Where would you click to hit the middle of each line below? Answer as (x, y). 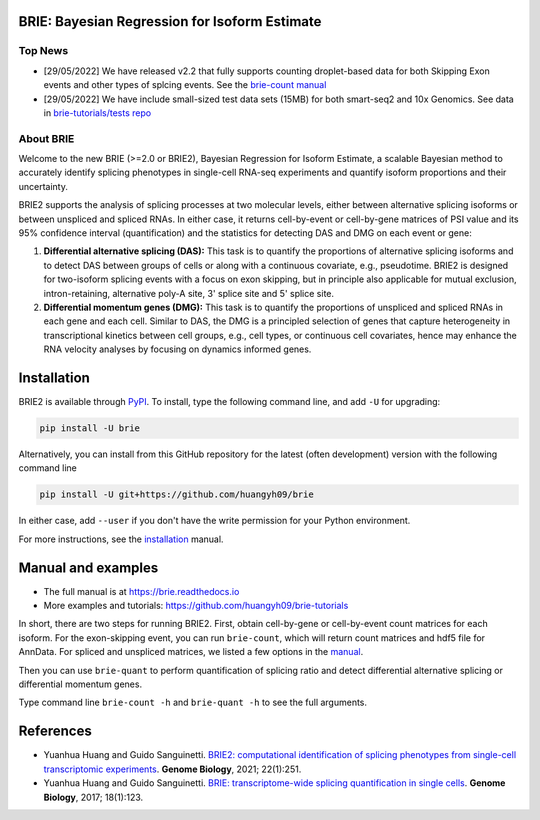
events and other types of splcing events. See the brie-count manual (185, 85)
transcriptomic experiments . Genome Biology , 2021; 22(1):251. (172, 769)
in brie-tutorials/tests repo (97, 112)
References (55, 731)
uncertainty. (43, 186)
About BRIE (46, 138)
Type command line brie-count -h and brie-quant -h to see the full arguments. (193, 702)
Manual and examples (88, 567)
